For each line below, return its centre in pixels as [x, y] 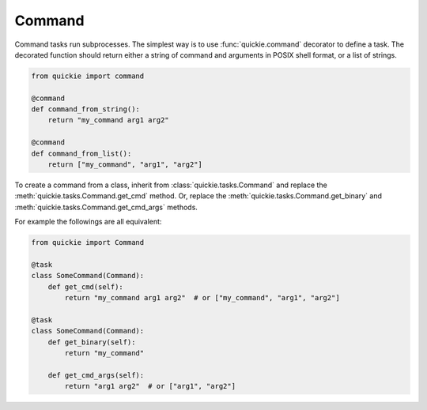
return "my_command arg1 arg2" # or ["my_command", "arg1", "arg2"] [202, 298]
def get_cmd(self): [86, 287]
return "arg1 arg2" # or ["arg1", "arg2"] [150, 386]
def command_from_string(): [85, 109]
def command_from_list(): [81, 153]
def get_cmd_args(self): [96, 375]
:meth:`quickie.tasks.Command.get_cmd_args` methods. [106, 207]
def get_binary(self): [92, 342]
